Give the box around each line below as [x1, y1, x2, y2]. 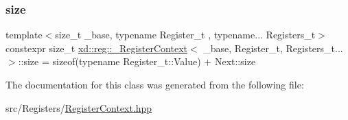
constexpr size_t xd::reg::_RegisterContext [5, 40, 187, 55]
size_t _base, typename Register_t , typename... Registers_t [55, 27, 316, 42]
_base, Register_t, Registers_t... [203, 40, 343, 55]
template [5, 27, 43, 42]
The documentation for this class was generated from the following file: [5, 77, 304, 91]
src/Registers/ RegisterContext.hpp [5, 100, 152, 115]
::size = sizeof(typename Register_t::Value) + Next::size [18, 54, 256, 69]
